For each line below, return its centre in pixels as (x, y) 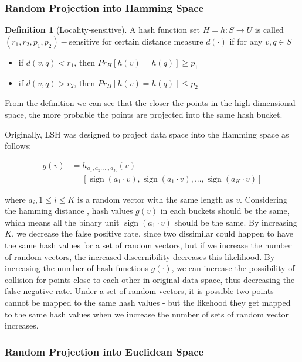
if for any (246, 41)
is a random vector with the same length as (155, 199)
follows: (18, 146)
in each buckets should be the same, (225, 211)
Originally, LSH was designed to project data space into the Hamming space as (147, 134)
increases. (22, 325)
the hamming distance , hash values (69, 211)
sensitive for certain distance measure (136, 41)
